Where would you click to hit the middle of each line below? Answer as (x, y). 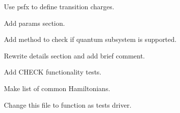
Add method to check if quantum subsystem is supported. (90, 39)
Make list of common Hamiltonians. (57, 88)
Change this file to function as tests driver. (68, 104)
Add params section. (35, 23)
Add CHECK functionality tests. (53, 72)
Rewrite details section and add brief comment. (74, 55)
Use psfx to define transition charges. (59, 6)
